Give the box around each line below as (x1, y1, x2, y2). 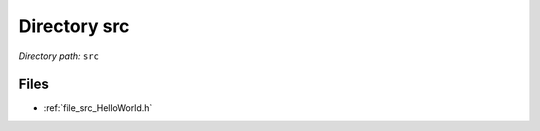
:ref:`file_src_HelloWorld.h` (43, 102, 153, 114)
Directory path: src (18, 50, 100, 62)
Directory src (18, 15, 130, 37)
